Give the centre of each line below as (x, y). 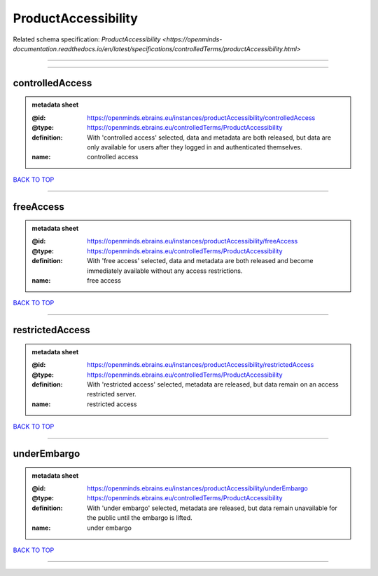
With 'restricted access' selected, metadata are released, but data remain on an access (213, 384)
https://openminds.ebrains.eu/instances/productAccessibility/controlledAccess (201, 118)
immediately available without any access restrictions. (165, 271)
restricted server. (112, 394)
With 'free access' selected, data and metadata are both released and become (200, 261)
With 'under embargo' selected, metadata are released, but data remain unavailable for (212, 508)
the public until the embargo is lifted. (140, 518)
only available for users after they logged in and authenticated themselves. (195, 147)
